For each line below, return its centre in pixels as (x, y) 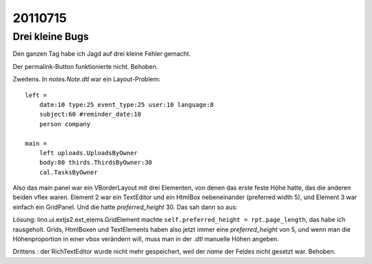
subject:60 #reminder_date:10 (90, 114)
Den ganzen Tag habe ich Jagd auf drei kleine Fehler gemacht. (102, 54)
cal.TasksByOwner (68, 172)
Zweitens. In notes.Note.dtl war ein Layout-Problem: (87, 79)
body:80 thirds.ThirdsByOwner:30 (96, 163)
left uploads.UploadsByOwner (88, 153)
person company (65, 124)
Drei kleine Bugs (51, 37)
